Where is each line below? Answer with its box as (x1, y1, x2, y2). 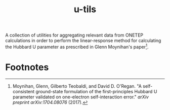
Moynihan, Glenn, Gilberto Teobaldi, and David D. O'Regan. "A (12, 83, 142, 89)
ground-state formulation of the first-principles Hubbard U (35, 88, 157, 94)
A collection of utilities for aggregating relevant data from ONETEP (5, 32, 144, 39)
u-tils (73, 4, 97, 15)
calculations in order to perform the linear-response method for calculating (5, 38, 161, 44)
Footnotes (5, 62, 49, 73)
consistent (12, 88, 35, 94)
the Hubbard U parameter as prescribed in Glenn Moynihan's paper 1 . (5, 43, 149, 50)
